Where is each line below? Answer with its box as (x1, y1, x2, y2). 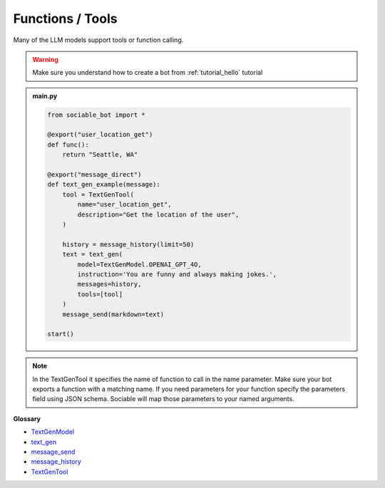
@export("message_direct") (47, 171, 142, 179)
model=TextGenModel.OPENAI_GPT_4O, (77, 260, 202, 269)
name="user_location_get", (77, 200, 172, 209)
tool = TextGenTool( (62, 190, 135, 199)
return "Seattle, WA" (62, 150, 138, 159)
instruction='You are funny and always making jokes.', (77, 270, 277, 278)
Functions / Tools (13, 11, 118, 26)
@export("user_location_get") (47, 130, 153, 139)
